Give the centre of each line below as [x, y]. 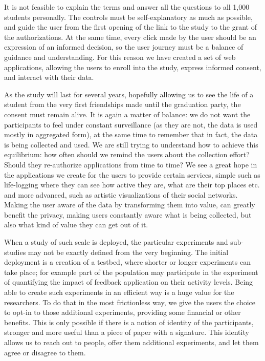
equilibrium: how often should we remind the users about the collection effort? [127, 154]
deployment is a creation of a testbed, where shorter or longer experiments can [127, 262]
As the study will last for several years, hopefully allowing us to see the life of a [129, 94]
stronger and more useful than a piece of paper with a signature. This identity [127, 332]
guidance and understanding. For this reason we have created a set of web [120, 57]
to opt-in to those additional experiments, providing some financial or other [123, 312]
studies [15, 252]
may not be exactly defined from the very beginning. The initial [128, 252]
